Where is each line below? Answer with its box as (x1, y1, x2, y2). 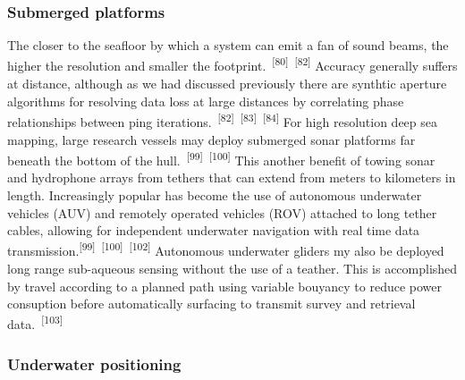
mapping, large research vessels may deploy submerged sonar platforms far (7, 130, 416, 148)
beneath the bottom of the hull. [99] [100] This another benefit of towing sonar (7, 148, 435, 169)
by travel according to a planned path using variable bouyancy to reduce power (7, 276, 443, 295)
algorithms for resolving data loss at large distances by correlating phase (7, 91, 404, 110)
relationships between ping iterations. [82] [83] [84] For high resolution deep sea (7, 110, 438, 131)
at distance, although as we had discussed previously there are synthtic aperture (7, 74, 447, 93)
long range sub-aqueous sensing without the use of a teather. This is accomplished (7, 258, 458, 277)
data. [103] (7, 312, 63, 334)
